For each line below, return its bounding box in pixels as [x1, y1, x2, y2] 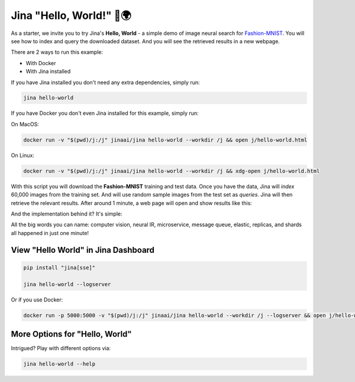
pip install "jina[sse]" [23, 264, 96, 271]
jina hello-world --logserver [23, 281, 111, 287]
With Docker [25, 59, 56, 66]
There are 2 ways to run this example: [11, 49, 104, 56]
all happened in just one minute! [11, 229, 89, 236]
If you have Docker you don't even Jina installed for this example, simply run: [11, 110, 199, 117]
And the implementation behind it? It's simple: [11, 210, 122, 217]
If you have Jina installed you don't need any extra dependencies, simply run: [11, 79, 200, 86]
